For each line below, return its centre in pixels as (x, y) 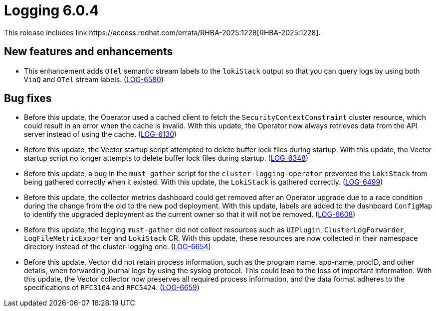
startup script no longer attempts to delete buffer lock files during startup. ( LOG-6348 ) (166, 158)
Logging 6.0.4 (51, 10)
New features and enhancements (89, 52)
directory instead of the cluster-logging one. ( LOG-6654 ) (117, 247)
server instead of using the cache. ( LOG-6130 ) (101, 134)
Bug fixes (28, 99)
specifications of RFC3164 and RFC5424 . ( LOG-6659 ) (112, 288)
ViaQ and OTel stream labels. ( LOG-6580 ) (94, 79)
